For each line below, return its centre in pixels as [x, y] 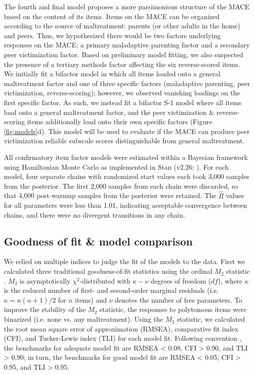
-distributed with [105, 280]
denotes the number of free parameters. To [178, 299]
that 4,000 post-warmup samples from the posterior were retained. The [110, 195]
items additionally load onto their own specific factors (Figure [120, 121]
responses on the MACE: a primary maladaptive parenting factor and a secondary [127, 45]
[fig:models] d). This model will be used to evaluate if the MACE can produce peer [127, 131]
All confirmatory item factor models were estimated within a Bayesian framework [126, 157]
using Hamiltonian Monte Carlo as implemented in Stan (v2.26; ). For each [116, 166]
